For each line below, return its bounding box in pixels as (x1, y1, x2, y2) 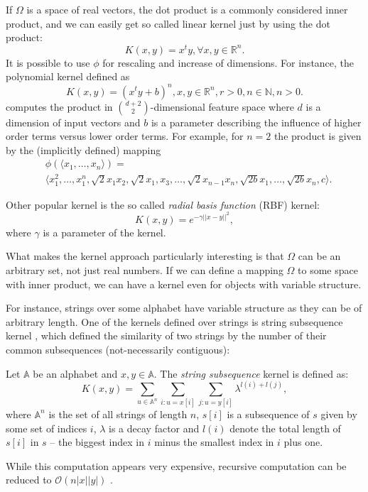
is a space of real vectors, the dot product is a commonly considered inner (26, 2, 348, 16)
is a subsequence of (227, 406, 310, 421)
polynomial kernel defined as (6, 69, 130, 84)
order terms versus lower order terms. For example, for (6, 129, 244, 143)
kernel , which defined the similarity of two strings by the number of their (6, 328, 327, 343)
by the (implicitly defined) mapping (6, 142, 161, 157)
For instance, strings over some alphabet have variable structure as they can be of (6, 300, 362, 315)
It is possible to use (6, 55, 90, 70)
